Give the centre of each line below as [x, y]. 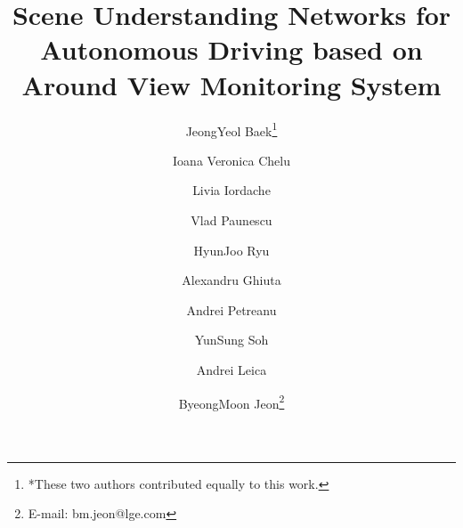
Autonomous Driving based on [231, 49]
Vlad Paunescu [231, 219]
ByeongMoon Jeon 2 [231, 402]
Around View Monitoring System [231, 84]
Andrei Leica [231, 369]
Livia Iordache [231, 190]
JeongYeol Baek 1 [231, 129]
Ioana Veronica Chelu [231, 160]
